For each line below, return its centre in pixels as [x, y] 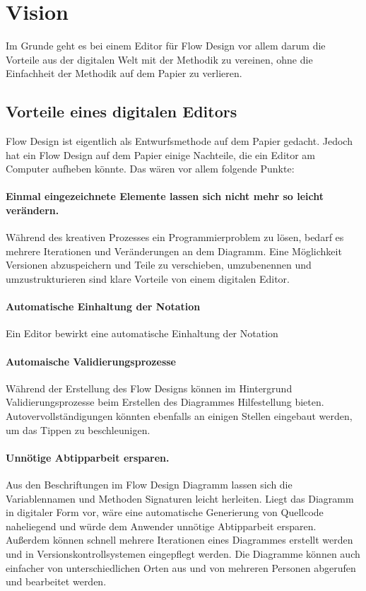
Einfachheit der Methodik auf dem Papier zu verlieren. [124, 73]
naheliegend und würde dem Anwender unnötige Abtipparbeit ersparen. [161, 526]
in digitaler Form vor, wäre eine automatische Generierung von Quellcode [165, 512]
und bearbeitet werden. [56, 581]
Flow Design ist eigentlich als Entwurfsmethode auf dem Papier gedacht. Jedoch [179, 141]
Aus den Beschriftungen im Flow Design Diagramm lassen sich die [149, 485]
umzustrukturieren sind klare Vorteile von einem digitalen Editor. [148, 279]
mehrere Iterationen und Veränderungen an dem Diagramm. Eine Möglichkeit [174, 251]
